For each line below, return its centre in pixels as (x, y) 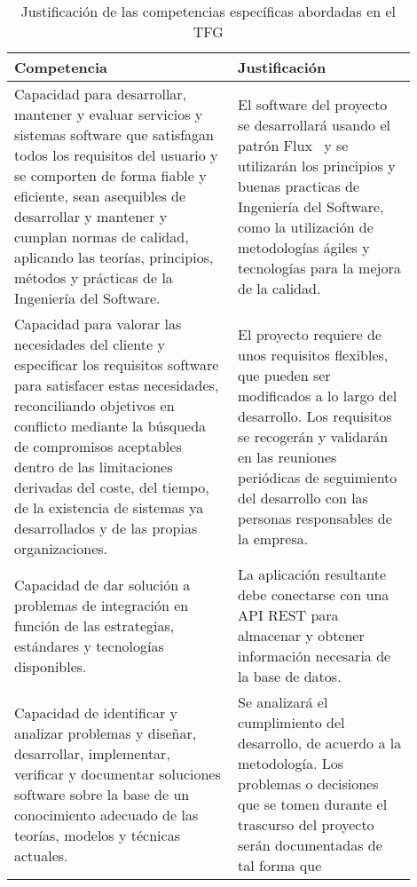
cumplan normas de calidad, (102, 237)
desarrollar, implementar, (92, 753)
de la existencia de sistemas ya (109, 507)
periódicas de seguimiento (317, 477)
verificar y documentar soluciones (118, 773)
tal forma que (279, 865)
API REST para (288, 615)
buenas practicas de (299, 186)
